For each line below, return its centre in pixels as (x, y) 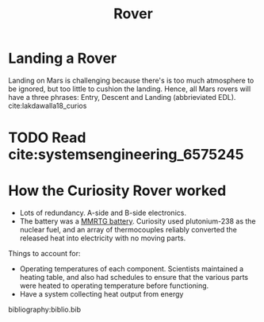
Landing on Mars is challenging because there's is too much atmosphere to (131, 80)
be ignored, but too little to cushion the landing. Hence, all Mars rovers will (130, 89)
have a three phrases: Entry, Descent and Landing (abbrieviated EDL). (122, 97)
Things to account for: (44, 254)
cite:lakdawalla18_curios (48, 105)
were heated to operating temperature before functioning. (114, 286)
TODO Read (47, 138)
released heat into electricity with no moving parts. (103, 238)
